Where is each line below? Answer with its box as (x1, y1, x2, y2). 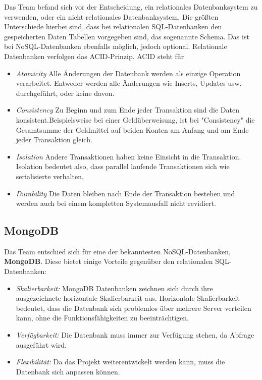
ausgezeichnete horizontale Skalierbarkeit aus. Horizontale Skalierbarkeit (16, 293, 240, 303)
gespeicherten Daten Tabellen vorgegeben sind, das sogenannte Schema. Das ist (4, 31, 249, 41)
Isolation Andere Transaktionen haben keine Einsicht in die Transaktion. (16, 151, 241, 161)
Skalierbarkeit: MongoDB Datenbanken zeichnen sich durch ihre (16, 283, 213, 293)
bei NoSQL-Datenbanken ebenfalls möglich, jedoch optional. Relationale (4, 41, 227, 51)
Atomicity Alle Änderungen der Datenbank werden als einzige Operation (16, 68, 241, 78)
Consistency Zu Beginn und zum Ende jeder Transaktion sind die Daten (16, 104, 239, 115)
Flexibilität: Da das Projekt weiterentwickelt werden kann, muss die (16, 356, 225, 367)
